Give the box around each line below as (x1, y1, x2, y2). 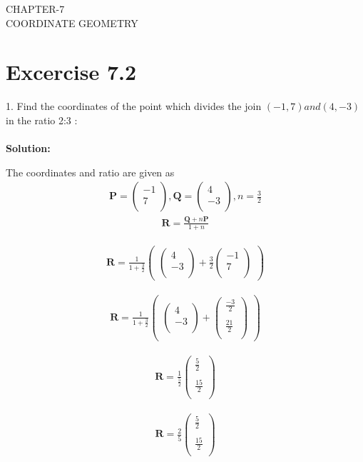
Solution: (6, 141, 51, 156)
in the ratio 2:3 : (6, 112, 78, 127)
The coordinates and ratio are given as (6, 164, 175, 179)
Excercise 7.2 (6, 57, 137, 86)
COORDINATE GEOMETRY (6, 15, 138, 30)
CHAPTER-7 (6, 1, 65, 16)
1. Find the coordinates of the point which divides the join (6, 99, 262, 114)
